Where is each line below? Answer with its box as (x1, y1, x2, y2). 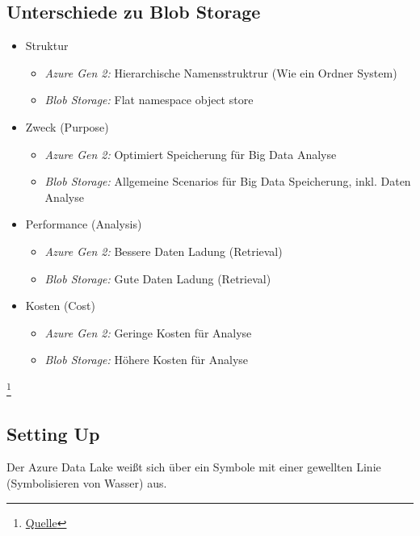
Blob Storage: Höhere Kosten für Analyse (44, 351, 249, 368)
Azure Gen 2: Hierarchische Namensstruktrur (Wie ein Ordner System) (44, 64, 397, 81)
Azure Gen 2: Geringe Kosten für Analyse (44, 324, 252, 341)
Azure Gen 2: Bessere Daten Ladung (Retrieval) (44, 242, 283, 259)
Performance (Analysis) (25, 216, 142, 232)
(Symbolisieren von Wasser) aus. (6, 474, 167, 491)
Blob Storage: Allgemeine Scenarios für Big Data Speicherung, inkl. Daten (44, 173, 411, 190)
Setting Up (6, 421, 100, 446)
